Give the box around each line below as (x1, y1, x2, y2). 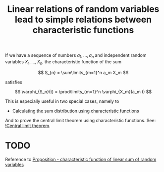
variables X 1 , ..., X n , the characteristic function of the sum (5, 58, 121, 66)
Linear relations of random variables (7, 3, 160, 15)
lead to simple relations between (14, 14, 152, 25)
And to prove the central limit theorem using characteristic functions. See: (5, 117, 156, 123)
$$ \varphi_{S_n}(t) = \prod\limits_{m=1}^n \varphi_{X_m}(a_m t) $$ (14, 88, 152, 94)
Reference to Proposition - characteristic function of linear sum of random (5, 156, 157, 162)
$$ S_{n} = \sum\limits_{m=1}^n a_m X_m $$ (38, 69, 129, 75)
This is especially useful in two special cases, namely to (5, 98, 119, 104)
